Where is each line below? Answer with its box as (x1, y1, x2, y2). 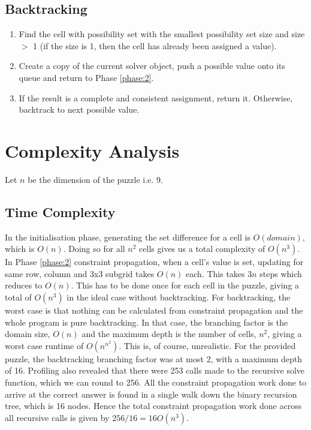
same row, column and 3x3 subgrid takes (5, 267, 155, 279)
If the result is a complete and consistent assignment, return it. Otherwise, (19, 91, 293, 104)
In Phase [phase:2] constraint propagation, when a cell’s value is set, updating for (5, 255, 304, 268)
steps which (259, 267, 302, 279)
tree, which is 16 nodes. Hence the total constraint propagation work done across (5, 399, 302, 412)
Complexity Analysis (5, 138, 180, 163)
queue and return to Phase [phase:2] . (19, 71, 154, 83)
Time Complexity (5, 202, 116, 221)
